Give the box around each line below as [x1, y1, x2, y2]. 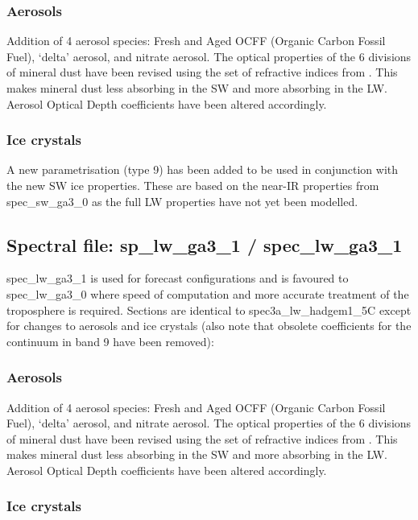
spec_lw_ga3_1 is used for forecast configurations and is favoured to [6, 270, 349, 287]
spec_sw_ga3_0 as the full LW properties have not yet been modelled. [6, 192, 358, 209]
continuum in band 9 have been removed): [6, 332, 214, 349]
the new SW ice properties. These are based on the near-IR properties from [6, 177, 379, 193]
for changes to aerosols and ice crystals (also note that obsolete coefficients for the [6, 317, 412, 334]
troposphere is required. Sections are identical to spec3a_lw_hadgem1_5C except [6, 301, 412, 318]
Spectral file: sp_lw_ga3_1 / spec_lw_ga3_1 [6, 232, 403, 257]
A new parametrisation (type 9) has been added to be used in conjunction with [6, 161, 399, 178]
